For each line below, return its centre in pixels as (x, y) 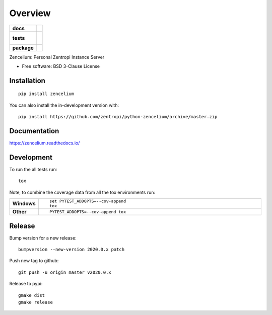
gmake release (36, 302)
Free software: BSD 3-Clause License (61, 66)
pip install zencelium (46, 94)
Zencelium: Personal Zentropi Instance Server (57, 57)
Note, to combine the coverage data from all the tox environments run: (82, 192)
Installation (27, 81)
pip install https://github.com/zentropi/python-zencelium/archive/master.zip (118, 117)
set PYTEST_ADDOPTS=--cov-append (88, 201)
